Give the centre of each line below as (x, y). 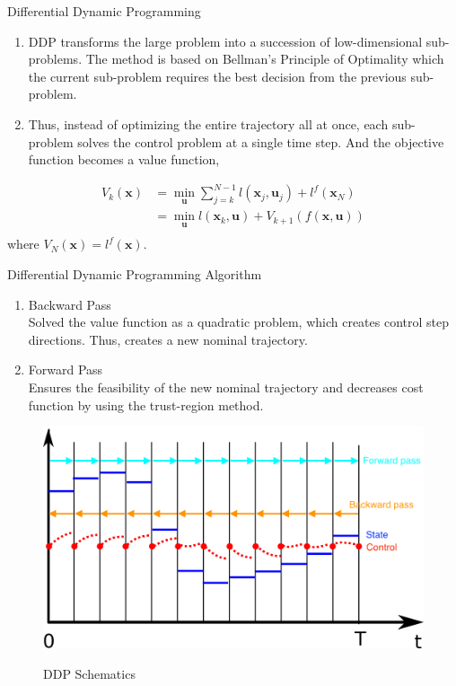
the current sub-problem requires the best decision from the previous (217, 76)
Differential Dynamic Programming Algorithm (135, 273)
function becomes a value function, (124, 159)
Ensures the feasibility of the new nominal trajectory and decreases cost (226, 387)
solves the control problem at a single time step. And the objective (261, 141)
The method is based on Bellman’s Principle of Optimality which (265, 59)
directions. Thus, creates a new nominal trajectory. (168, 339)
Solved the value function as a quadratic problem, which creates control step (239, 322)
